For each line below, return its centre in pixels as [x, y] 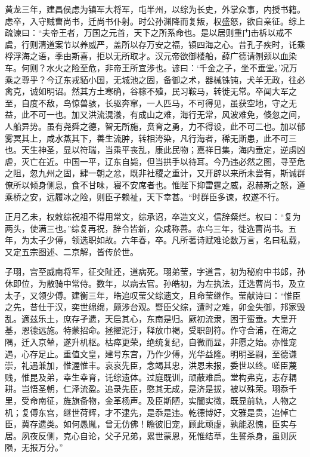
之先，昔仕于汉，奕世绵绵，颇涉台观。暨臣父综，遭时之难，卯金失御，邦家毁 [155, 307]
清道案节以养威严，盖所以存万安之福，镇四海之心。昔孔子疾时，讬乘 [171, 44]
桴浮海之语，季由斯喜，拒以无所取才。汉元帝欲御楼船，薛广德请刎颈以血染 [151, 56]
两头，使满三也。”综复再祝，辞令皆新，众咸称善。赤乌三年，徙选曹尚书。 [147, 228]
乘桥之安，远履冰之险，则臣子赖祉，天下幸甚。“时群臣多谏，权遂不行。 [145, 196]
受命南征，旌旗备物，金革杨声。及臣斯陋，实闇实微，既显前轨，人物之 [159, 400]
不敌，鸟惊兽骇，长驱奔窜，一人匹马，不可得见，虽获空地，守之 [163, 102]
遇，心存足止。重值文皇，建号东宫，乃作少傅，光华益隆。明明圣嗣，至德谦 [151, 353]
